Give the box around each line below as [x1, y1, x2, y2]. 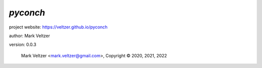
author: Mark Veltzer [9, 33, 50, 39]
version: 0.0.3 [9, 41, 36, 48]
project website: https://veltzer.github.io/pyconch [9, 24, 108, 30]
